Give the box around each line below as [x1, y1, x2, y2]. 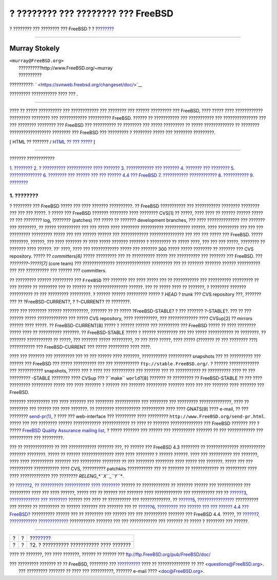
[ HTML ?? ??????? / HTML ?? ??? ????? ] [9, 139, 95, 145]
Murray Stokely [9, 44, 60, 53]
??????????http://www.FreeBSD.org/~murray [18, 65, 113, 71]
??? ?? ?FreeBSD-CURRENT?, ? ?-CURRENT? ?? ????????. [9, 298, 131, 305]
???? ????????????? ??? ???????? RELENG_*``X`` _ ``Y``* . [9, 473, 124, 479]
